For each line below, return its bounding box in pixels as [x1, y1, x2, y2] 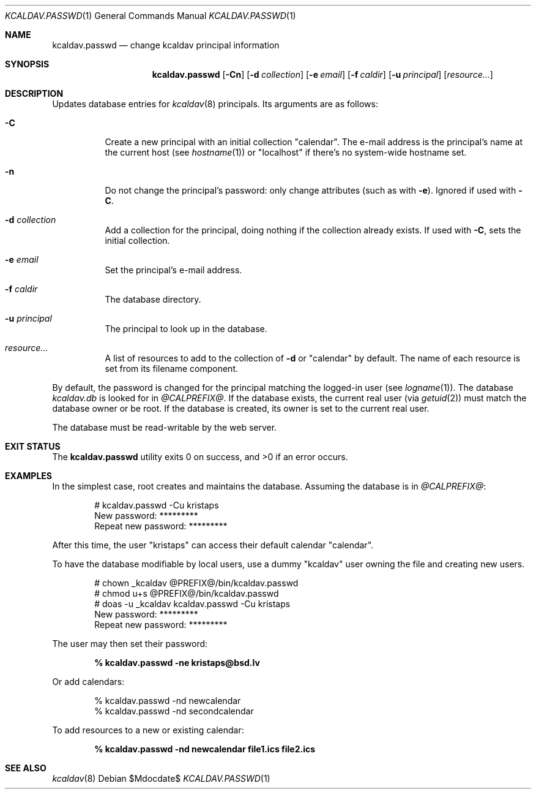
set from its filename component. [105, 363, 238, 374]
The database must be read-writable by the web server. [52, 422, 277, 433]
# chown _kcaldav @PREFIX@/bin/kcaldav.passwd [94, 578, 299, 588]
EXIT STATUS [5, 441, 61, 452]
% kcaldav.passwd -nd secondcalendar [94, 706, 254, 716]
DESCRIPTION [5, 88, 64, 99]
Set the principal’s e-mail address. [105, 265, 242, 275]
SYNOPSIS [5, 59, 50, 69]
